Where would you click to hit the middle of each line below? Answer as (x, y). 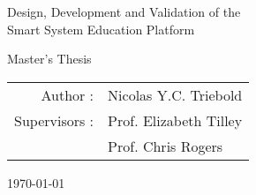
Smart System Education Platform (101, 29)
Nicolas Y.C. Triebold (175, 94)
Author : (68, 94)
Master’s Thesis (49, 59)
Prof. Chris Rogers (166, 146)
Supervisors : (54, 120)
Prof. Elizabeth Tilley (175, 120)
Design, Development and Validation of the (124, 11)
